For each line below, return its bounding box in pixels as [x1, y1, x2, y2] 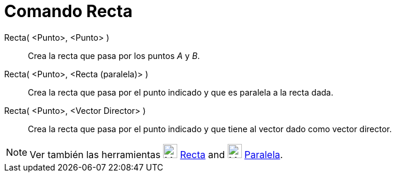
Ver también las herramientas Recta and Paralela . [30, 148, 283, 160]
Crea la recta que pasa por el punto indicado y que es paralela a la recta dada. [28, 87, 334, 97]
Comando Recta [4, 1, 133, 21]
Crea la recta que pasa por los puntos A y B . [28, 50, 200, 61]
